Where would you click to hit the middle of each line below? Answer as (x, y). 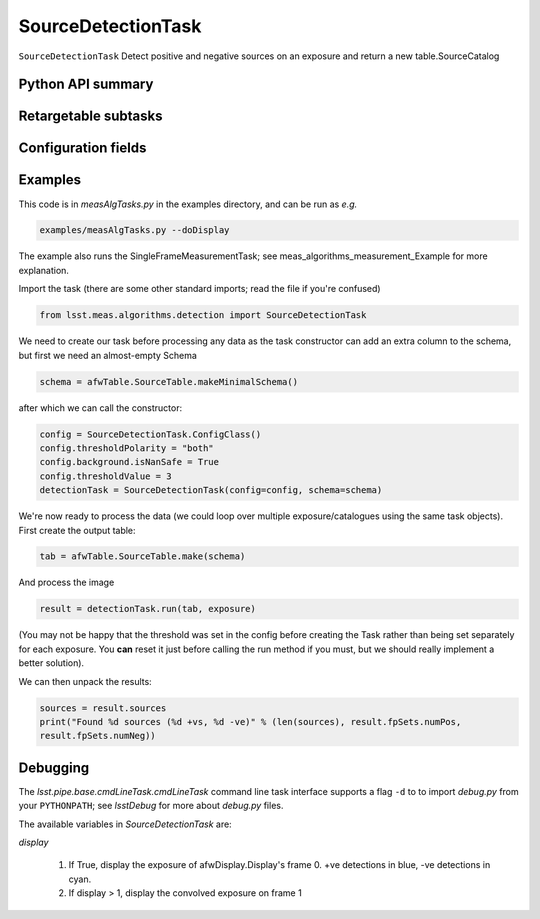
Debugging (54, 767)
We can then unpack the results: (85, 681)
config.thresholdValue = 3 (105, 476)
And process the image (66, 582)
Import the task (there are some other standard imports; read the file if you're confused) (199, 289)
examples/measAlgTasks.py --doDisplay (134, 230)
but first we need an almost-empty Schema (107, 355)
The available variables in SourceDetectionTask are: (125, 824)
